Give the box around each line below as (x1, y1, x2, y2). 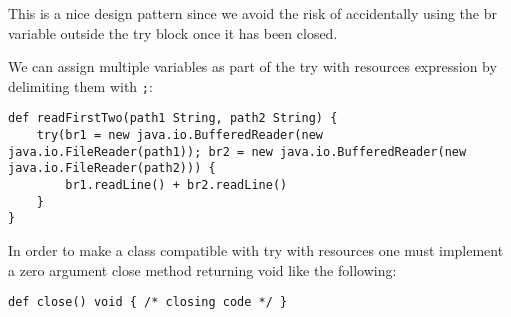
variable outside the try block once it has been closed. (8, 22, 338, 43)
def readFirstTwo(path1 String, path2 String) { (8, 111, 338, 126)
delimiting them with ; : (8, 75, 153, 96)
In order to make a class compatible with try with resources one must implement (8, 240, 504, 261)
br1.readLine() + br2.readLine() (65, 178, 288, 193)
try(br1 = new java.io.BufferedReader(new (36, 128, 323, 143)
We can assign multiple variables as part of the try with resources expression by (8, 56, 497, 77)
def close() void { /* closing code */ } (8, 295, 288, 310)
